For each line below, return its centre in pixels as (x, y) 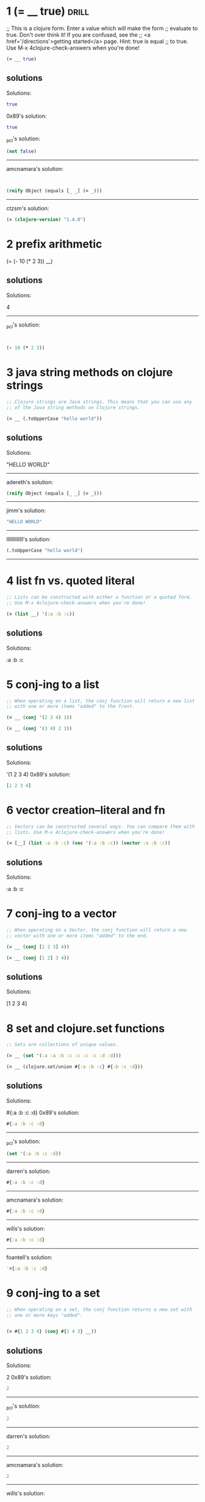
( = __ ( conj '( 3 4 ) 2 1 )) (39, 729)
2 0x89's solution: (29, 1378)
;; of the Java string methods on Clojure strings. (73, 408)
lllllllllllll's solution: (28, 539)
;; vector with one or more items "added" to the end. (77, 936)
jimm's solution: (26, 510)
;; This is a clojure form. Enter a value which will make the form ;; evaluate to (102, 28)
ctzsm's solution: (28, 208)
